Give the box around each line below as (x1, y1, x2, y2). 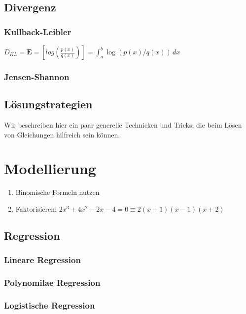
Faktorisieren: (15, 203, 57, 214)
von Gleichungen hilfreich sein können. (4, 129, 120, 139)
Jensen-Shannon (4, 70, 70, 83)
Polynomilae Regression (4, 276, 101, 289)
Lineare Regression (4, 254, 81, 266)
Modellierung (4, 158, 96, 179)
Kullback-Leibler (4, 25, 71, 38)
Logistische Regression (4, 299, 95, 311)
